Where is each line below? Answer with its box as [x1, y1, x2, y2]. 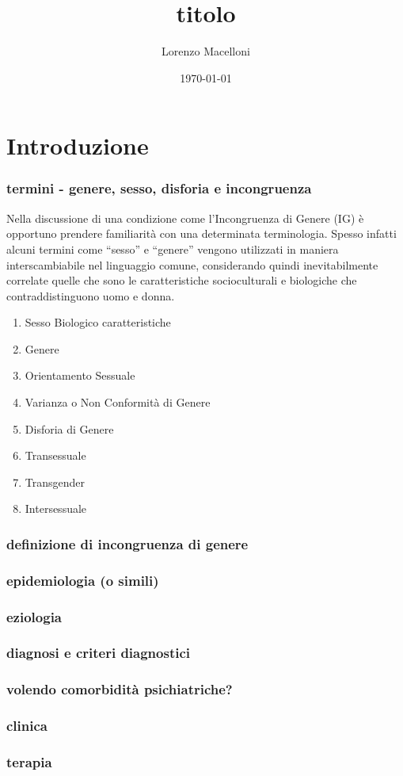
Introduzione [6, 129, 149, 162]
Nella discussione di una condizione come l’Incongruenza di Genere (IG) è [6, 209, 364, 226]
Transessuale [25, 447, 86, 464]
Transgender [25, 473, 86, 490]
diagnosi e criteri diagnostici [6, 643, 191, 663]
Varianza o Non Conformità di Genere [25, 394, 211, 411]
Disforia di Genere [25, 420, 114, 437]
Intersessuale [25, 500, 87, 517]
